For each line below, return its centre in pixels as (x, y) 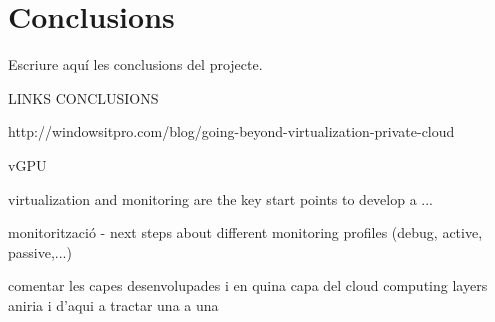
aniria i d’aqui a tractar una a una (113, 304)
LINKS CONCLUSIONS (83, 97)
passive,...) (40, 251)
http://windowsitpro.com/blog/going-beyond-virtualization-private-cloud (231, 131)
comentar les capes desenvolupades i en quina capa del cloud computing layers (248, 285)
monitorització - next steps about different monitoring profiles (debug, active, (245, 232)
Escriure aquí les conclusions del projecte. (135, 64)
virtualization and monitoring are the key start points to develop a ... (221, 198)
